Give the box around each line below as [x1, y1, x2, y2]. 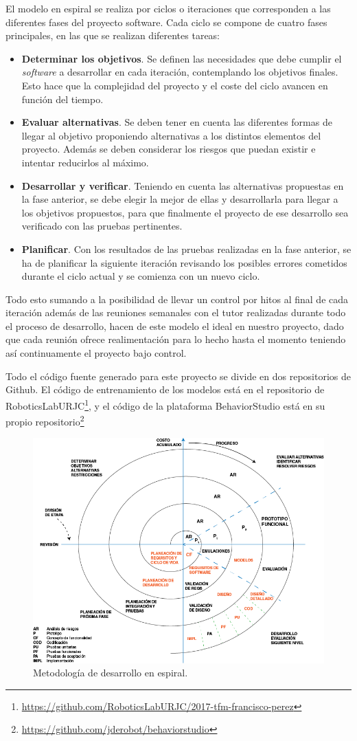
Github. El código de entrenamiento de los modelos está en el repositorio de [5, 382, 325, 397]
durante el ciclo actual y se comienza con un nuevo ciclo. [21, 269, 260, 283]
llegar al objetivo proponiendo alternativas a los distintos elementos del [21, 128, 321, 142]
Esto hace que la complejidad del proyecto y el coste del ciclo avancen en [21, 78, 328, 92]
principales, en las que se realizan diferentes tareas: [5, 28, 220, 43]
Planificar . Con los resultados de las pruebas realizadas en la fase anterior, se [21, 241, 352, 256]
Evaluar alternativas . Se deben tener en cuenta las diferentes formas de [21, 115, 332, 129]
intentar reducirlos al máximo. [21, 155, 149, 169]
